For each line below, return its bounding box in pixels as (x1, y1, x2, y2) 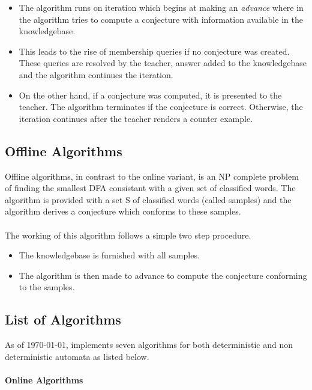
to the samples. (19, 281, 75, 293)
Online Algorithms (5, 373, 83, 386)
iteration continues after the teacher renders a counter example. (19, 112, 253, 124)
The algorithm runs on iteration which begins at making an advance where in (19, 1, 304, 13)
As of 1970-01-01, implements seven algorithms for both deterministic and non (5, 338, 293, 351)
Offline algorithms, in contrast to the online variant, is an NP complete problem (5, 169, 299, 182)
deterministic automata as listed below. (5, 350, 149, 362)
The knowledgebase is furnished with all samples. (19, 249, 200, 261)
